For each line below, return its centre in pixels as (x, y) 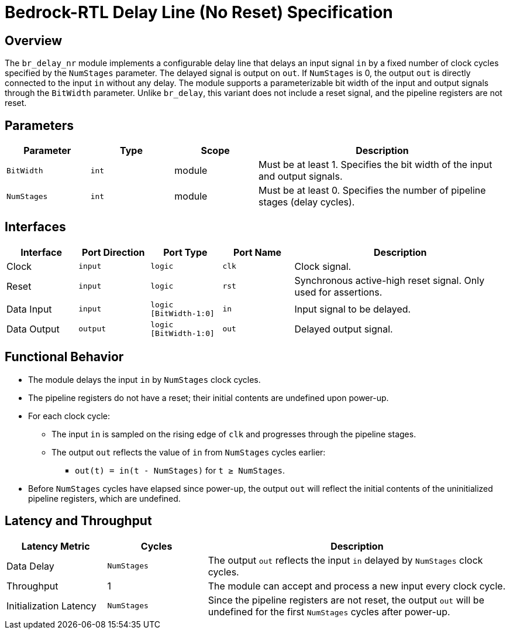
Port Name (257, 252)
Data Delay (30, 566)
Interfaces (35, 227)
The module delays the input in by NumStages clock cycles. (144, 379)
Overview (34, 40)
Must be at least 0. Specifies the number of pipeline (372, 191)
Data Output (33, 329)
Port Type (185, 252)
